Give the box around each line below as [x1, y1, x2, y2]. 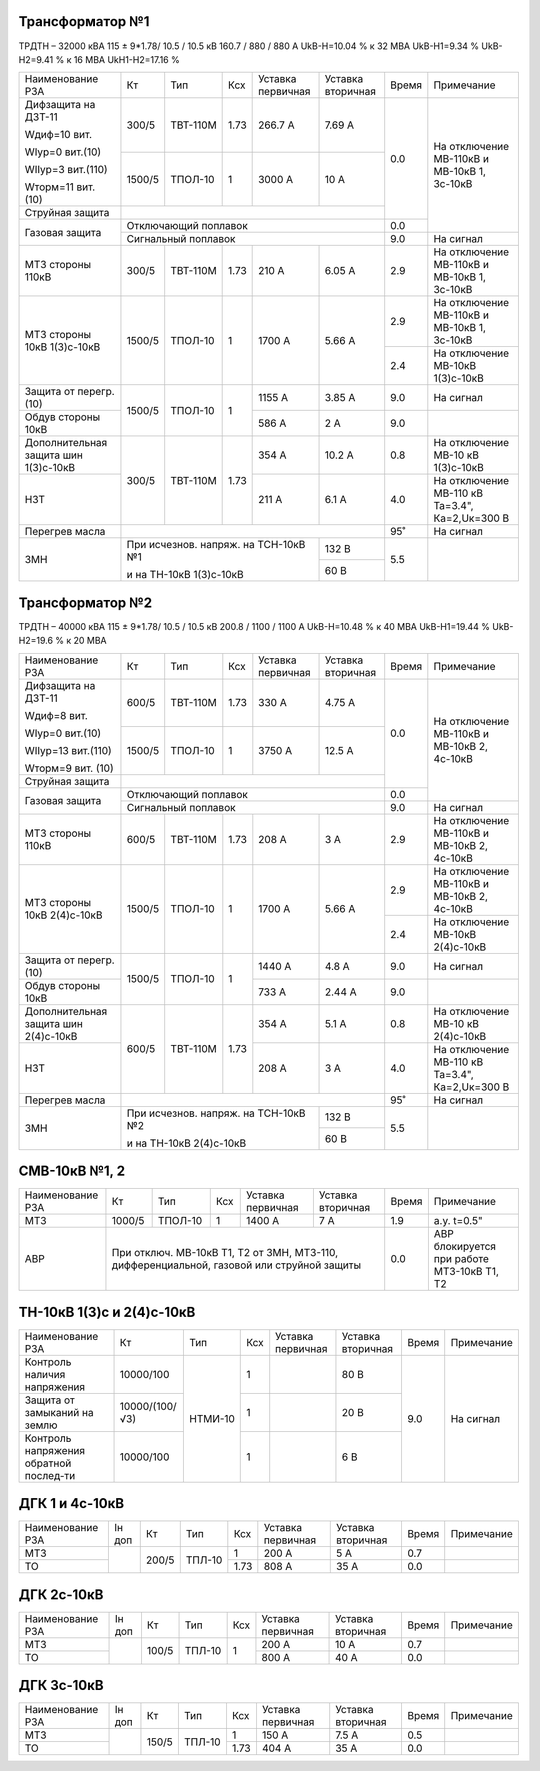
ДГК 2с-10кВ [18, 1586, 104, 1603]
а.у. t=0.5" [433, 1214, 484, 1228]
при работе [433, 1252, 490, 1266]
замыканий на [24, 1405, 94, 1419]
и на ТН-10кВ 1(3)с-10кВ [126, 568, 244, 582]
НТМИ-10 [188, 1411, 235, 1425]
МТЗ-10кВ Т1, [433, 1265, 500, 1279]
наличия [24, 1367, 66, 1381]
